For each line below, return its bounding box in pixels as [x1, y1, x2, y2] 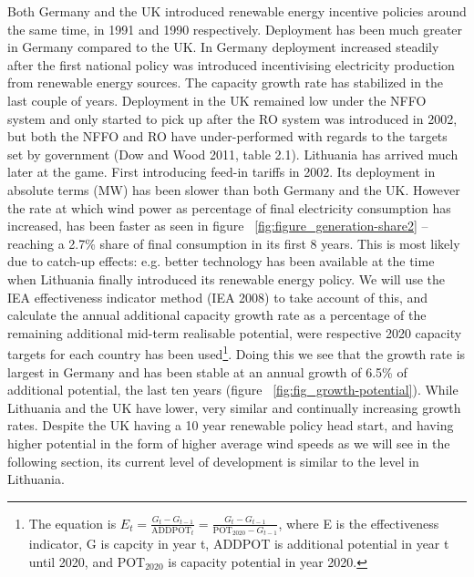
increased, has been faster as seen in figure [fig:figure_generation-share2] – [7, 216, 428, 235]
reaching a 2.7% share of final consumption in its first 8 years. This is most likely [7, 233, 460, 252]
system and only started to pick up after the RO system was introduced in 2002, [7, 108, 458, 128]
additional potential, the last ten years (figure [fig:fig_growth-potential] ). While [7, 380, 459, 399]
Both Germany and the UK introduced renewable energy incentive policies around [7, 2, 467, 20]
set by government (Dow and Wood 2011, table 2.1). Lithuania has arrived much [7, 144, 459, 163]
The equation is [28, 513, 117, 532]
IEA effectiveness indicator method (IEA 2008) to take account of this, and [7, 287, 428, 306]
